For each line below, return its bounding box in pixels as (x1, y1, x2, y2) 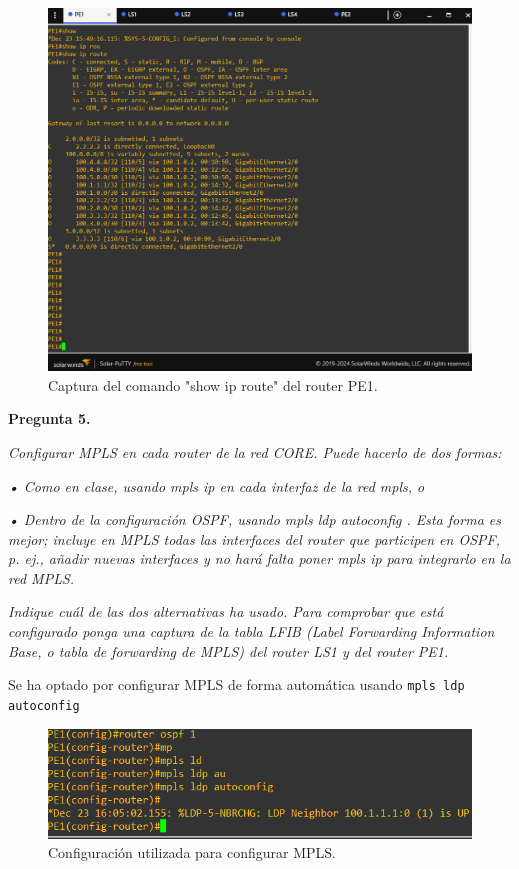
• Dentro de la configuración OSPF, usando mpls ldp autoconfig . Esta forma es (8, 509, 501, 530)
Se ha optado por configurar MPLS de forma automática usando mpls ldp (8, 674, 465, 695)
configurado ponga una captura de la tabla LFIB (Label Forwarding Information (8, 621, 495, 642)
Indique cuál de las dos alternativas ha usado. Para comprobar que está (8, 601, 444, 622)
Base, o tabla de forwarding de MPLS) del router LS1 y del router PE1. (8, 640, 449, 661)
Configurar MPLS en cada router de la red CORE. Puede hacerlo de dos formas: (8, 441, 502, 462)
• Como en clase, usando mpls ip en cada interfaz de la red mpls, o (8, 475, 425, 496)
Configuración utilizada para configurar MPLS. (48, 842, 337, 863)
